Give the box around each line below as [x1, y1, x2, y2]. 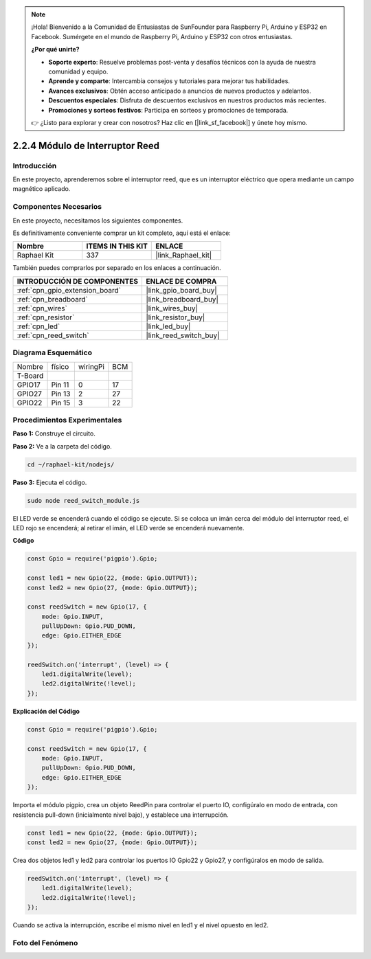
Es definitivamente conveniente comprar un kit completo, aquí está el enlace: [12, 229, 232, 237]
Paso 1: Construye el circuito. [12, 429, 95, 438]
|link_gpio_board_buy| [145, 285, 218, 295]
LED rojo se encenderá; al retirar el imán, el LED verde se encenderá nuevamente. [12, 523, 245, 532]
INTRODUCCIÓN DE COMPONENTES [16, 276, 139, 286]
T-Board [16, 371, 44, 381]
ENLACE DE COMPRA [145, 276, 217, 286]
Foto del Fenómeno [12, 938, 78, 947]
